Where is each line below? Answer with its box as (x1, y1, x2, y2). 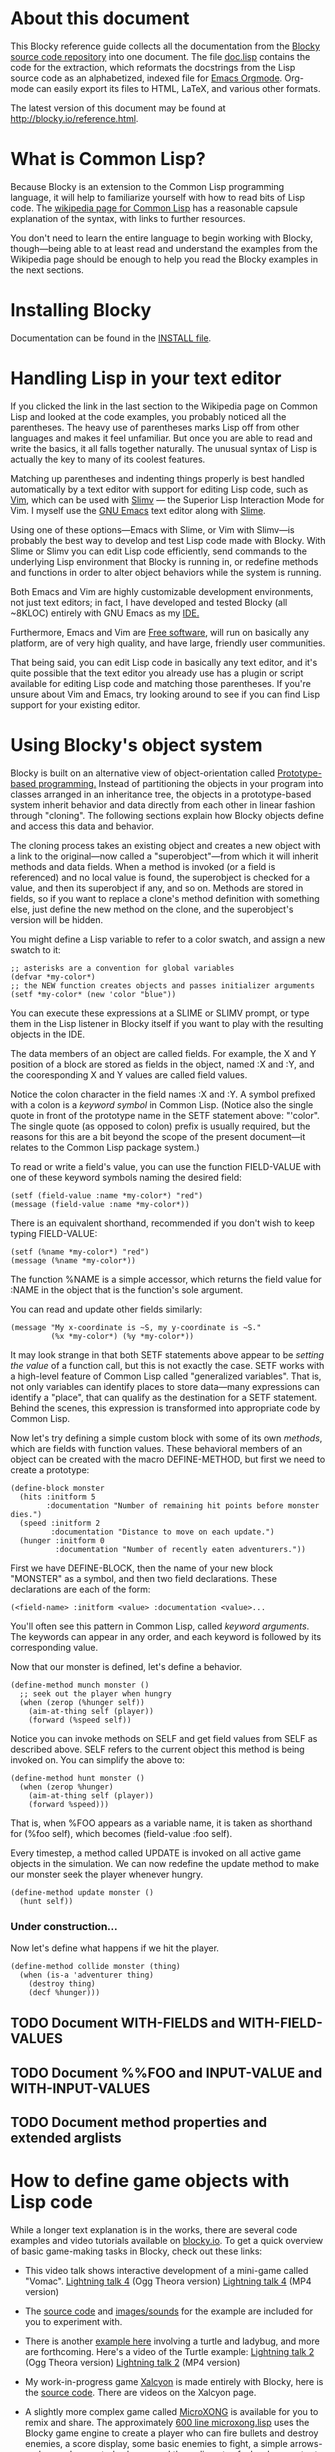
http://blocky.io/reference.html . (10, 112, 139, 124)
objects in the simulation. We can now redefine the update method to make (10, 1857, 320, 1869)
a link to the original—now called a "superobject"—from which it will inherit (10, 850, 319, 862)
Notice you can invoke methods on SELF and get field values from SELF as (10, 1732, 318, 1744)
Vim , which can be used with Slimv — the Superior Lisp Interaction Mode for (10, 493, 325, 506)
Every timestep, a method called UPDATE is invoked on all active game (10, 1847, 302, 1859)
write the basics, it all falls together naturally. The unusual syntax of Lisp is (10, 442, 318, 454)
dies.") (10, 1509, 43, 1519)
